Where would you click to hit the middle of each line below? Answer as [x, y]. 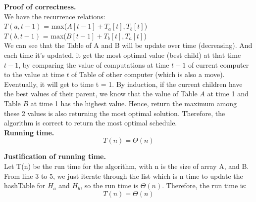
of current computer [218, 64]
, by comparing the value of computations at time [94, 64]
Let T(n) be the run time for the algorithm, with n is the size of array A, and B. [127, 166]
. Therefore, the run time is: [205, 185]
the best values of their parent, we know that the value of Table [101, 94]
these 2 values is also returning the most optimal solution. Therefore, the [115, 113]
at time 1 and [228, 94]
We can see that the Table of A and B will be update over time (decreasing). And [128, 45]
